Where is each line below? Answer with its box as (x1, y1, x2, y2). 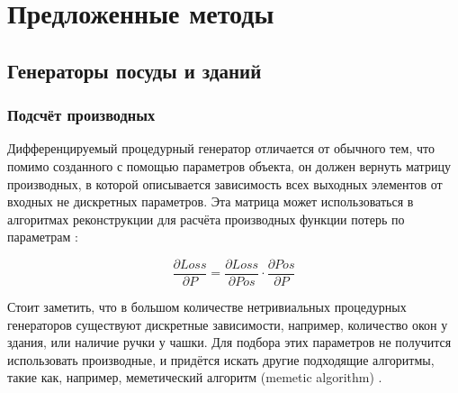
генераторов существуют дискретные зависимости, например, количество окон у (7, 315, 448, 334)
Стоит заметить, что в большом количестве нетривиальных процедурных (7, 297, 407, 315)
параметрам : (7, 227, 78, 246)
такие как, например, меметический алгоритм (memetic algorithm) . (7, 368, 382, 387)
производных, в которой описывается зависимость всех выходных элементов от (7, 174, 443, 193)
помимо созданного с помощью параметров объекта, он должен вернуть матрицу (7, 156, 451, 175)
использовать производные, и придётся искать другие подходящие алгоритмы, (7, 350, 435, 369)
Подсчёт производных (7, 104, 156, 126)
